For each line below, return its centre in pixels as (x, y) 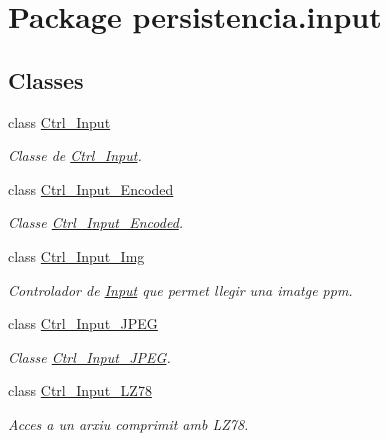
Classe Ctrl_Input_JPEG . (89, 356)
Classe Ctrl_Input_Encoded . (96, 222)
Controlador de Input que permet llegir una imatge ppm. (180, 289)
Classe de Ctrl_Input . (75, 155)
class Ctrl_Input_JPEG (83, 323)
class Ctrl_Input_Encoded (91, 188)
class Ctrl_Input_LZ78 (80, 390)
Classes (46, 79)
